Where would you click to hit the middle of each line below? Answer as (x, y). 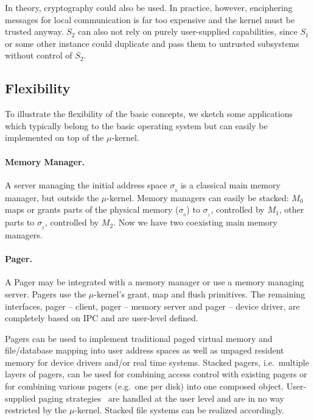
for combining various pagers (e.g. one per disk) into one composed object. (145, 386)
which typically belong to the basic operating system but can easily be (136, 125)
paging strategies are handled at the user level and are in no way (161, 398)
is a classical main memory (230, 184)
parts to (20, 222)
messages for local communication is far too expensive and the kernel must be (150, 19)
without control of (39, 55)
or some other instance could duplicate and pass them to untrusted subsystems (152, 43)
